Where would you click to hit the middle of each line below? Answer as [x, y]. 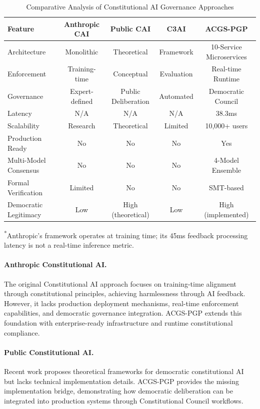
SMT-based [226, 187]
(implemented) [226, 214]
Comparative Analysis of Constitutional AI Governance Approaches [130, 6]
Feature [21, 29]
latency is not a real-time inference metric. [69, 245]
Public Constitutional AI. [49, 352]
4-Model [226, 160]
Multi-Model [27, 160]
